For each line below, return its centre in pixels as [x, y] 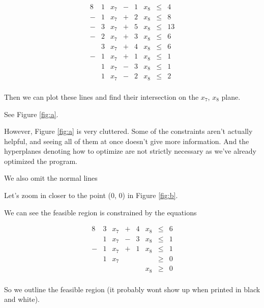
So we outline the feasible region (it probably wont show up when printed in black [132, 289]
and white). [22, 299]
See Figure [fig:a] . [31, 114]
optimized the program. [41, 161]
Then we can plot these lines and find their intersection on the [101, 96]
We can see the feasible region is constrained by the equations [100, 212]
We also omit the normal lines [51, 178]
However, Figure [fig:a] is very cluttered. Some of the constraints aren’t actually [128, 131]
